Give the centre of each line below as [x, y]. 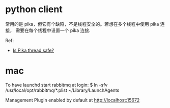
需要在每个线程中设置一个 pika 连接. [53, 30]
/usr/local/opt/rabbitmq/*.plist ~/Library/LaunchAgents [62, 90]
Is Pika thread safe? [33, 50]
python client [34, 9]
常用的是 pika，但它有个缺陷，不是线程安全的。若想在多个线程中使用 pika [82, 24]
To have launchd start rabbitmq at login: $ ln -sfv [56, 85]
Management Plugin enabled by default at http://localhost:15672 [73, 100]
